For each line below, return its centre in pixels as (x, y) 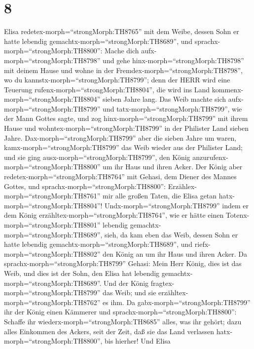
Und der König (126, 283)
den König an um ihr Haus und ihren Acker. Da (175, 253)
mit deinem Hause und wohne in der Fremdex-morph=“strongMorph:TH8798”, (123, 70)
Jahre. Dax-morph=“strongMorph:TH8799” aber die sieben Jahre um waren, (120, 137)
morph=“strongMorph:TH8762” (52, 302)
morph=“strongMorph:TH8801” (52, 225)
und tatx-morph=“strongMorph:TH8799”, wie (172, 108)
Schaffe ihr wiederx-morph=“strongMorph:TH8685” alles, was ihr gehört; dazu (123, 321)
